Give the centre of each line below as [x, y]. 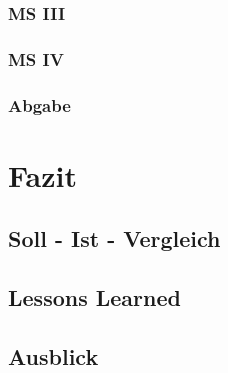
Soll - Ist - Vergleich [114, 238]
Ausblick [53, 355]
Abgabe [39, 104]
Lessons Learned [94, 297]
